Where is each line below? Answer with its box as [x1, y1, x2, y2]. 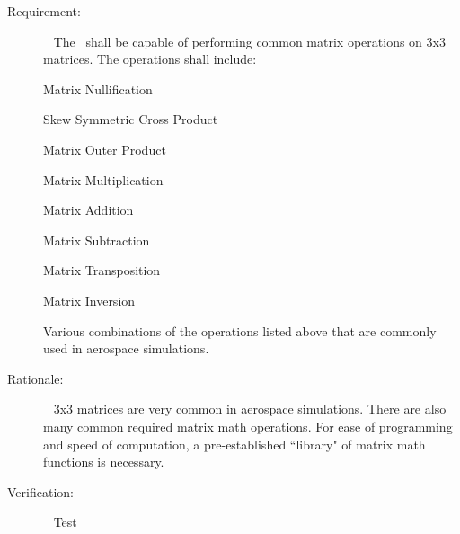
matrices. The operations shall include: [43, 49, 257, 68]
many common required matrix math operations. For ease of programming [43, 416, 453, 435]
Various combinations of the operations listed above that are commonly [43, 321, 437, 340]
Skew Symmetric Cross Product [43, 110, 218, 129]
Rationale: [7, 369, 64, 387]
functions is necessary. [43, 452, 164, 471]
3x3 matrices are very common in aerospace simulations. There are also [53, 399, 447, 418]
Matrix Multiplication [43, 170, 164, 189]
